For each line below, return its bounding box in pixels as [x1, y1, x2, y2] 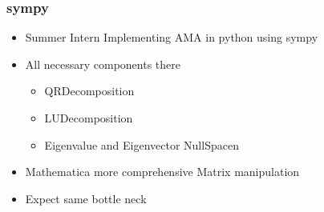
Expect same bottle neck [25, 190, 147, 206]
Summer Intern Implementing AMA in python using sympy [25, 29, 318, 46]
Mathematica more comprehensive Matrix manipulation [25, 163, 300, 180]
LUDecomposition [44, 110, 133, 126]
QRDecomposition [44, 82, 135, 99]
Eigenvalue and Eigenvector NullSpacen [44, 136, 239, 153]
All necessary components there [25, 55, 180, 72]
